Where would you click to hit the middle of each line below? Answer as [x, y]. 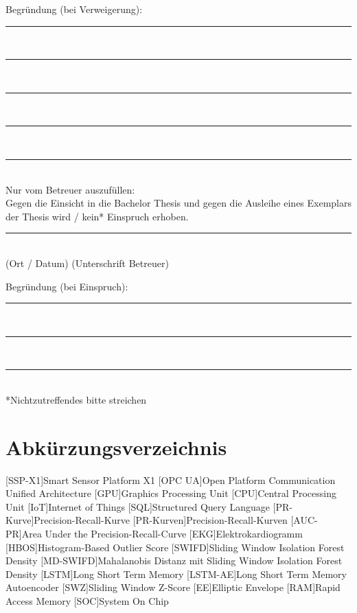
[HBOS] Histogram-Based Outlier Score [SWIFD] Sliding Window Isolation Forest [175, 547]
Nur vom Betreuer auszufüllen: [70, 189]
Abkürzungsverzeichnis [116, 447]
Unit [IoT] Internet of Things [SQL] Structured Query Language [138, 506]
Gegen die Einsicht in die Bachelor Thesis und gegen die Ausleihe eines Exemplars [179, 203]
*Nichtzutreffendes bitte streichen [76, 399]
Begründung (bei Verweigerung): [74, 9]
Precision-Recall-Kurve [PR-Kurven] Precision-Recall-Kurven [161, 520]
